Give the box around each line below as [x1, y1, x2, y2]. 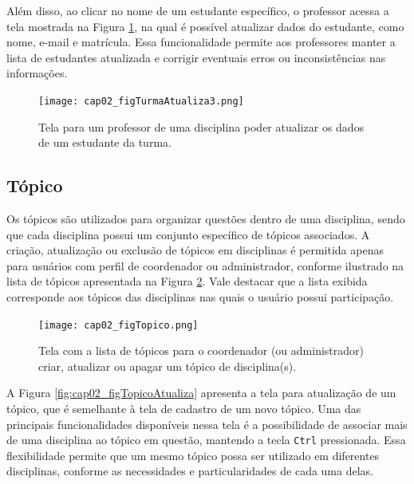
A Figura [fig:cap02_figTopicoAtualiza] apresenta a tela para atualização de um [6, 384, 396, 401]
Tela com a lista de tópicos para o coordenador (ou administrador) [38, 342, 364, 359]
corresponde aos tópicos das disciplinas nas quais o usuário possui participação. [6, 288, 394, 305]
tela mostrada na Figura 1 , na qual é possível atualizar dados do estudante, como [6, 18, 404, 34]
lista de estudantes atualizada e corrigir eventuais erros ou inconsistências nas [6, 49, 386, 65]
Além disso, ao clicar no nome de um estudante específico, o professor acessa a [6, 2, 389, 18]
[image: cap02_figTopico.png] [38, 319, 199, 331]
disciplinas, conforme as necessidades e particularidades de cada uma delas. [6, 462, 373, 479]
